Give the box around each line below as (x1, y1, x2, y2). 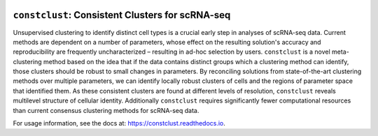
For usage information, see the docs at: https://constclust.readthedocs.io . (13, 119, 225, 128)
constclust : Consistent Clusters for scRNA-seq (13, 9, 231, 21)
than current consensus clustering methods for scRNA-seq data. (13, 106, 199, 114)
